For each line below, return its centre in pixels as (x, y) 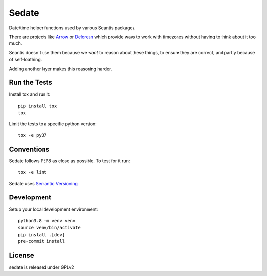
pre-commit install (42, 241)
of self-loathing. (25, 60)
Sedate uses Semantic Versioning (43, 183)
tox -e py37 (32, 135)
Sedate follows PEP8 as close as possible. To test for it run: (69, 161)
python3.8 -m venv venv (47, 220)
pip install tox (38, 106)
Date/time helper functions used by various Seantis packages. (72, 28)
